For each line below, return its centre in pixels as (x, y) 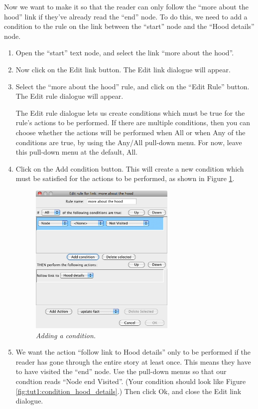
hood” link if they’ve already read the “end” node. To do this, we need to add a (126, 16)
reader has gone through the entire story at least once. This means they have (133, 361)
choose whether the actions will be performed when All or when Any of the (130, 132)
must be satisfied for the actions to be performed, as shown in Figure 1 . (125, 178)
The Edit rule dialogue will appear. (69, 96)
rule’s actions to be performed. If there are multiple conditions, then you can (133, 122)
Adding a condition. (66, 335)
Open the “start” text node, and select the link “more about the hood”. (125, 53)
